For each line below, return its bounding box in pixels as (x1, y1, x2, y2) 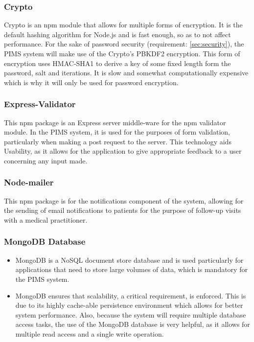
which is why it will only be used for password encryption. (4, 77, 179, 87)
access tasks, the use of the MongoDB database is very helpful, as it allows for (15, 319, 250, 329)
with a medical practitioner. (4, 214, 88, 225)
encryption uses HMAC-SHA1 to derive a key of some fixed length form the (4, 58, 231, 68)
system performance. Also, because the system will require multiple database (15, 309, 246, 319)
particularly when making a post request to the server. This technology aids (4, 136, 231, 146)
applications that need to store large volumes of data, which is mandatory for (15, 264, 248, 274)
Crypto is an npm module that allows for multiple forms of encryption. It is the (4, 20, 243, 30)
